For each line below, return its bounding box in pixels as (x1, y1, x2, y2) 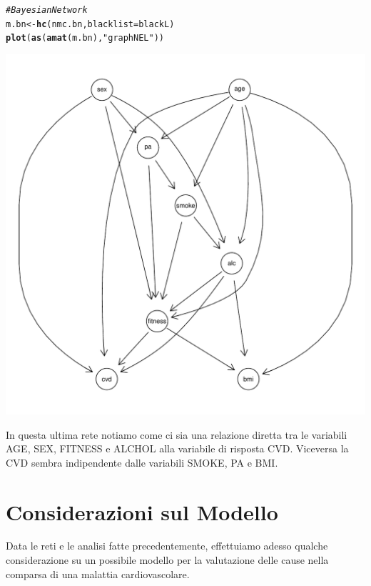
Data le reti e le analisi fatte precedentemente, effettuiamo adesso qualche (6, 538, 328, 553)
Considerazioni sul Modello (6, 497, 278, 526)
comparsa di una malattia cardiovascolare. (6, 566, 190, 581)
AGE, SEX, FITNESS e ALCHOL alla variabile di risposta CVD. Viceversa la (6, 441, 349, 456)
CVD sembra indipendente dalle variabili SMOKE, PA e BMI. (6, 455, 278, 470)
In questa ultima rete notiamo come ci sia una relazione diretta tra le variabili (6, 427, 347, 442)
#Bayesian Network (6, 5, 88, 15)
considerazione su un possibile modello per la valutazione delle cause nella (6, 552, 329, 567)
